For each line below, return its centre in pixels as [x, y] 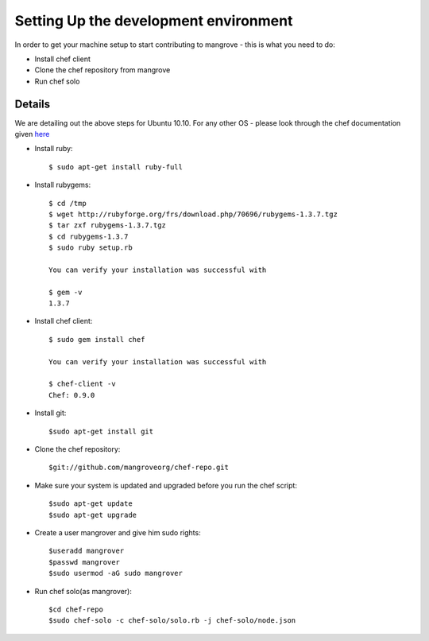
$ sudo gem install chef [97, 339]
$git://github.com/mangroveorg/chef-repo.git [139, 468]
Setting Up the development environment [154, 21]
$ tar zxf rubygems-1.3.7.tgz [108, 225]
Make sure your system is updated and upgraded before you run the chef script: [166, 485]
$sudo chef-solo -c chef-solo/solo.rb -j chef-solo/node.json [172, 621]
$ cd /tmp [68, 203]
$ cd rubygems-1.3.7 [89, 236]
